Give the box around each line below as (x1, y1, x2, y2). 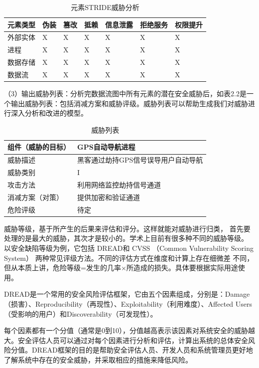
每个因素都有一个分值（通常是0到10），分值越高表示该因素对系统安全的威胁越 (4, 325, 255, 336)
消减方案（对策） (7, 191, 63, 202)
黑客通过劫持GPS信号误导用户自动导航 (77, 155, 203, 165)
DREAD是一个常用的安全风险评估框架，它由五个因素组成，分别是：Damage (4, 289, 250, 299)
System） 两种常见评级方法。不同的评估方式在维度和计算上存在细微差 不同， (4, 252, 254, 263)
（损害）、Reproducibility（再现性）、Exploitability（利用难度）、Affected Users (4, 298, 253, 309)
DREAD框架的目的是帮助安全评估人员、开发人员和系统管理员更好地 (31, 345, 253, 355)
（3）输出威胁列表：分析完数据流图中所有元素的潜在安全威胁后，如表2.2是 (4, 88, 247, 99)
